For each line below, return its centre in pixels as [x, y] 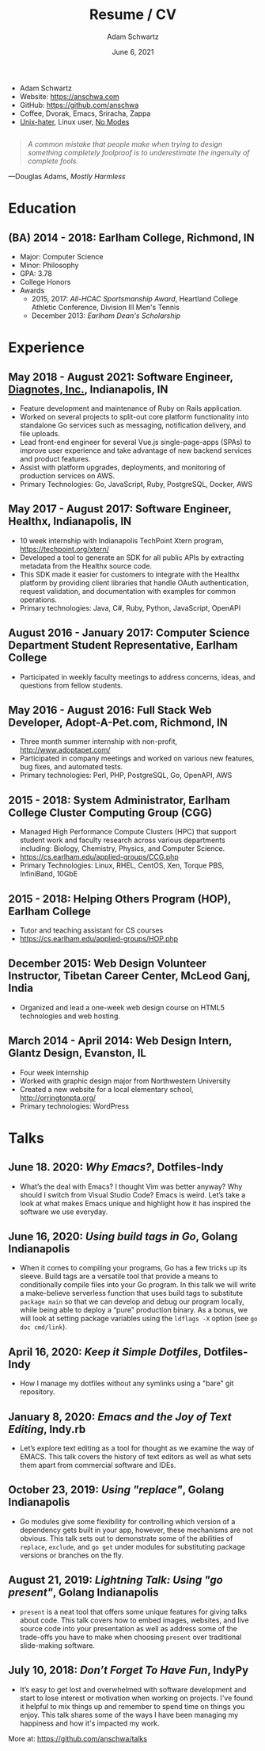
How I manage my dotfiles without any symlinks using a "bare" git [127, 1383]
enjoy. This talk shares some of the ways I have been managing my [129, 1715]
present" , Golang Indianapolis [83, 1593]
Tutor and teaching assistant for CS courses [91, 930]
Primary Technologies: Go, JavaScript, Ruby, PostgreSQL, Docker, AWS [136, 484]
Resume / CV [133, 15]
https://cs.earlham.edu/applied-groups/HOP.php [99, 939]
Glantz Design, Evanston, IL [77, 1054]
